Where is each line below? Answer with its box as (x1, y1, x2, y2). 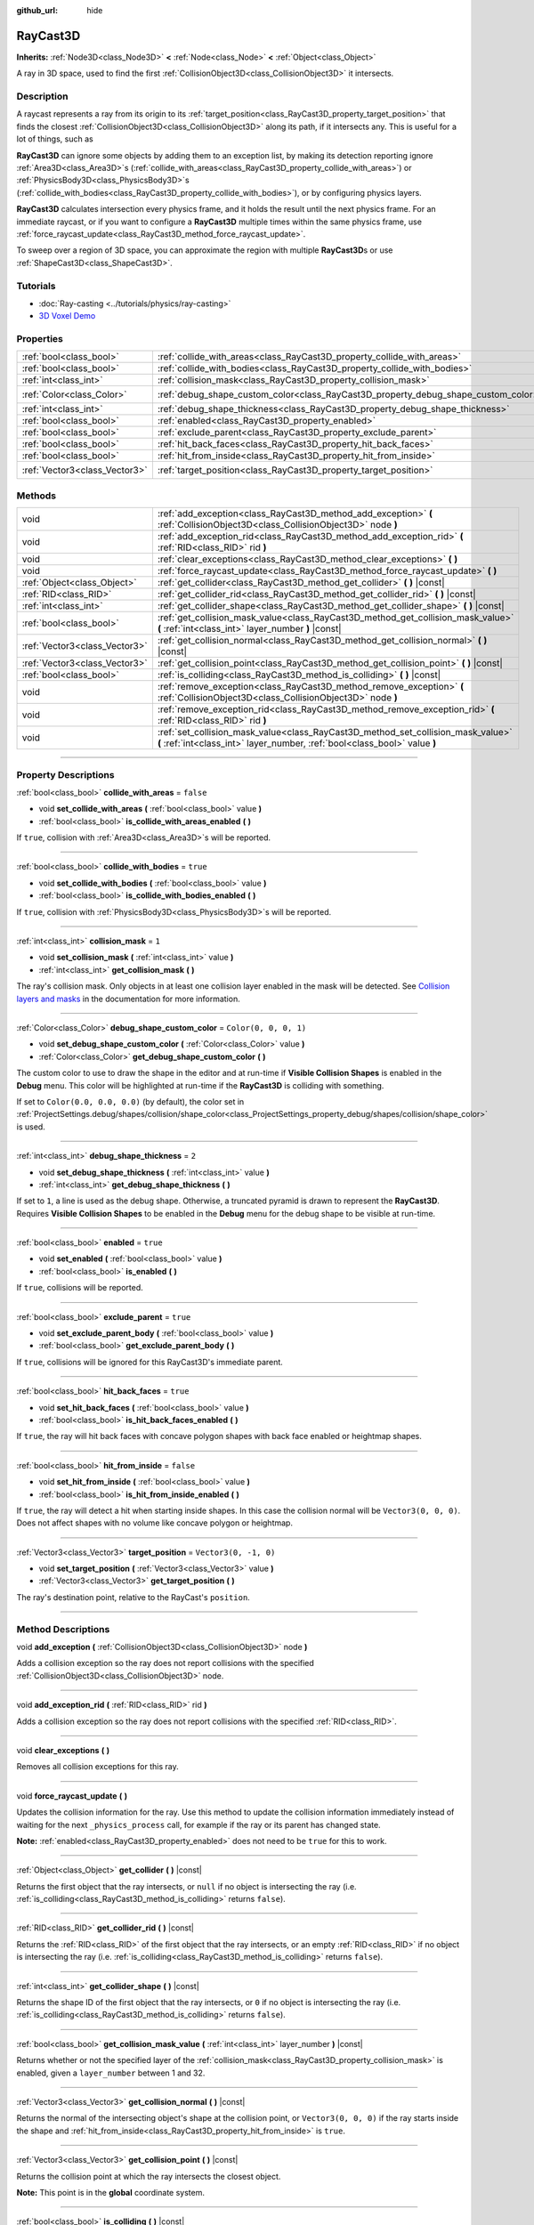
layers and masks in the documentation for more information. (16, 993, 240, 1004)
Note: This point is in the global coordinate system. (16, 2187, 205, 2197)
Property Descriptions (16, 768, 115, 781)
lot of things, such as (16, 133, 93, 144)
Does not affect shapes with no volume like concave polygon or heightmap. (16, 1517, 294, 1528)
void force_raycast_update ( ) (16, 1790, 128, 1801)
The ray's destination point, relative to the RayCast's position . (16, 1591, 251, 1602)
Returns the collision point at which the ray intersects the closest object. (16, 2171, 281, 2181)
